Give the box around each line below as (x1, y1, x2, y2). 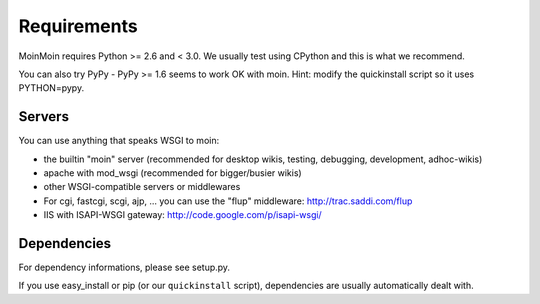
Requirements (18, 15, 139, 37)
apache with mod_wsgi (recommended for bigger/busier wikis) (43, 167, 302, 179)
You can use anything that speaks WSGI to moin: (18, 135, 220, 147)
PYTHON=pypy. (18, 82, 85, 94)
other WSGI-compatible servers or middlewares (43, 181, 241, 193)
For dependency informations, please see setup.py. (18, 261, 230, 274)
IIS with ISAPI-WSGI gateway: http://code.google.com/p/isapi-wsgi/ (43, 209, 322, 221)
